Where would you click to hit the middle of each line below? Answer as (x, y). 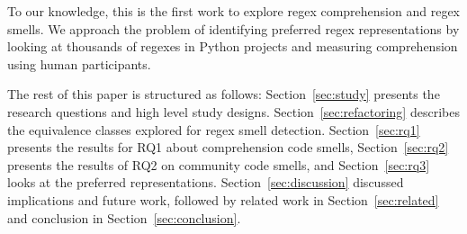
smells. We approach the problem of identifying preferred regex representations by (233, 28)
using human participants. (79, 63)
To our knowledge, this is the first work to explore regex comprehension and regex (234, 11)
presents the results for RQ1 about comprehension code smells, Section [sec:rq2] (228, 147)
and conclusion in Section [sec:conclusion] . (124, 217)
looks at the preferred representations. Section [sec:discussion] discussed (206, 182)
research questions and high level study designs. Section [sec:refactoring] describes (233, 111)
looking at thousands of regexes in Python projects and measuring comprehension (233, 46)
